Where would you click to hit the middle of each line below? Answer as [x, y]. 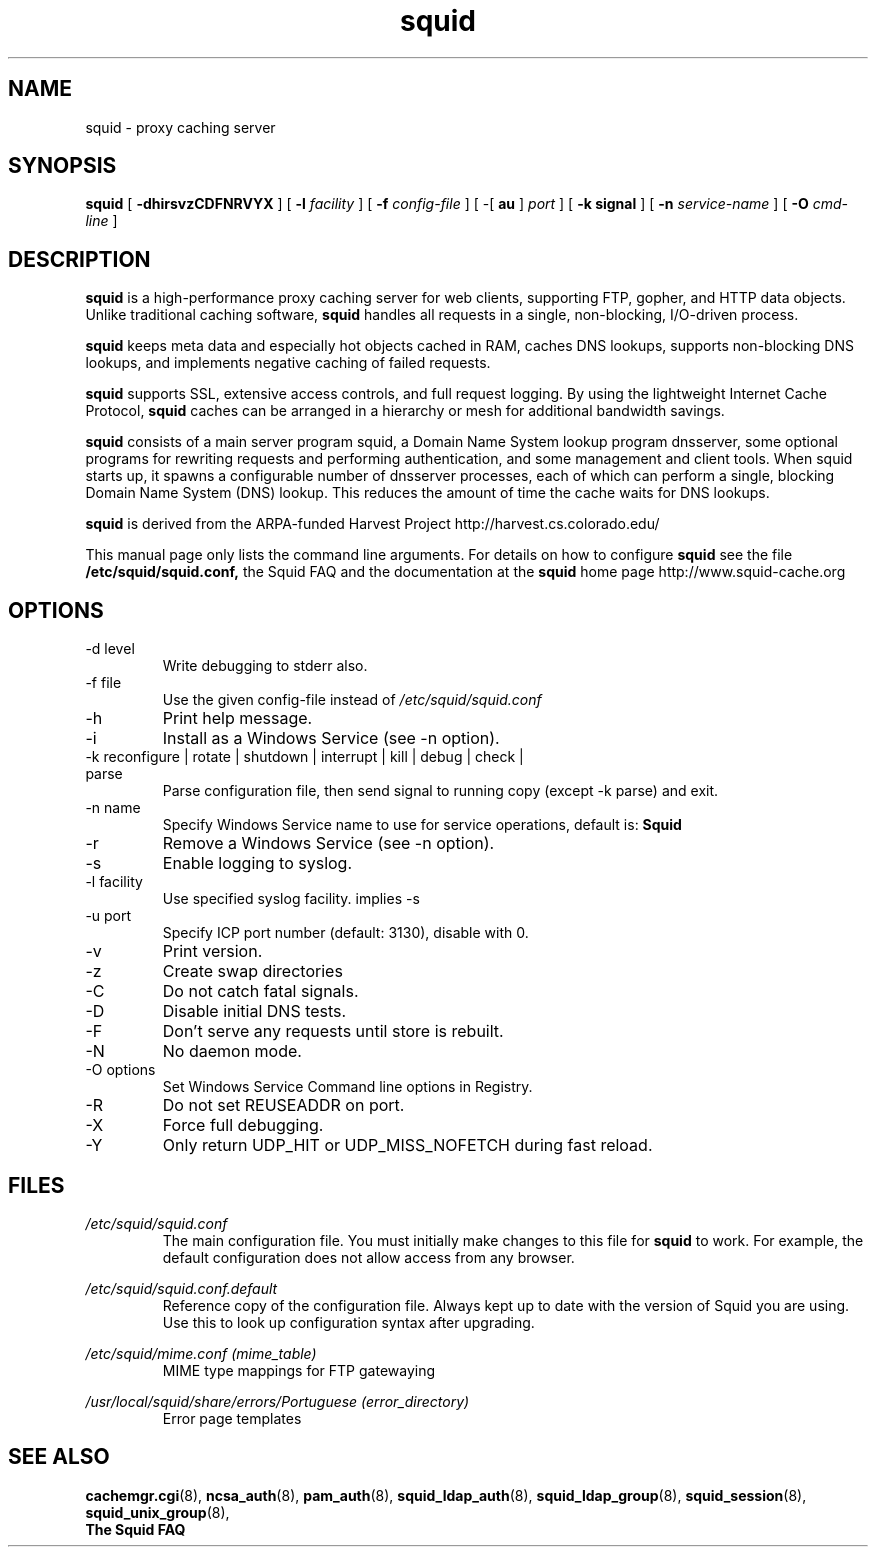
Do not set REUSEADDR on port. [283, 1105]
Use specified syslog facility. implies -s [291, 899]
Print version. [212, 951]
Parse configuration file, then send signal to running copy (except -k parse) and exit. [440, 791]
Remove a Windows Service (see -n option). [328, 843]
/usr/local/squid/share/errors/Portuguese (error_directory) [277, 1401]
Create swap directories [252, 971]
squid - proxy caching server [180, 127]
